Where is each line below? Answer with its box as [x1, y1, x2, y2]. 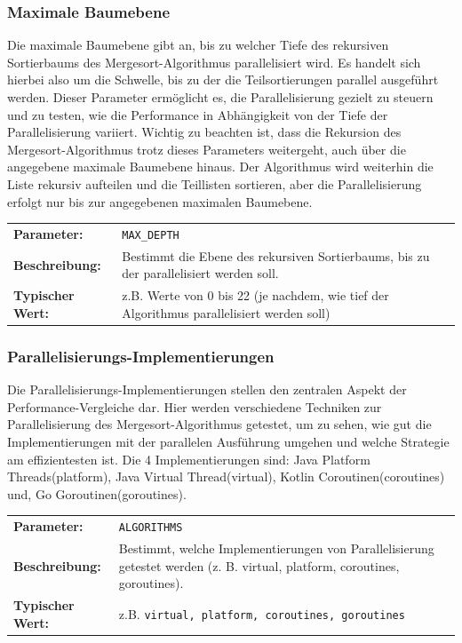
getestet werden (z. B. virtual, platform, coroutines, [118, 556, 400, 575]
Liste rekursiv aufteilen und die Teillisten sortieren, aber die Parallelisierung [7, 174, 422, 193]
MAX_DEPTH [122, 228, 179, 242]
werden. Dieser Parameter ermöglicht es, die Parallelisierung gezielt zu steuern [7, 88, 434, 106]
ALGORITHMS [118, 521, 183, 535]
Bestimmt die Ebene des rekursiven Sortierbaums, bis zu [122, 246, 430, 265]
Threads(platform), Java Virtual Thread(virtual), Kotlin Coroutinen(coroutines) [7, 467, 445, 486]
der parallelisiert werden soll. [122, 264, 279, 282]
